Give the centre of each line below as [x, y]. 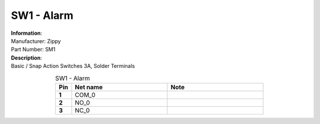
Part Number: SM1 [33, 50]
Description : [27, 58]
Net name [89, 87]
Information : [27, 33]
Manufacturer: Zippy [36, 41]
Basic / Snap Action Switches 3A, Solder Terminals [73, 66]
